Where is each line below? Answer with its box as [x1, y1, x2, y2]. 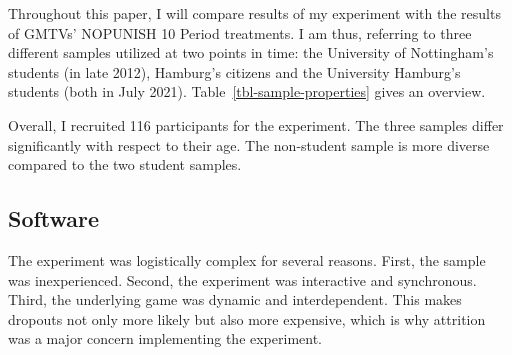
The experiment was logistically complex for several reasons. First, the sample [8, 249, 486, 270]
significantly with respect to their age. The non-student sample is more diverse [8, 134, 490, 155]
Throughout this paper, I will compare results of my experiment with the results [8, 3, 501, 23]
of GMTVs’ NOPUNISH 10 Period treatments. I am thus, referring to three [8, 22, 472, 43]
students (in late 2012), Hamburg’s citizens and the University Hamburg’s [8, 61, 461, 82]
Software [8, 203, 100, 234]
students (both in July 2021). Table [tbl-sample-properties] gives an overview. [8, 81, 486, 102]
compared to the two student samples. [8, 154, 242, 175]
